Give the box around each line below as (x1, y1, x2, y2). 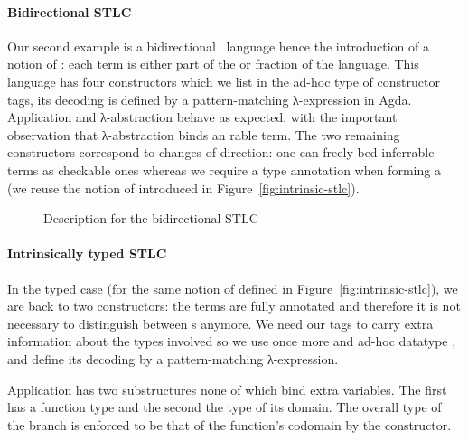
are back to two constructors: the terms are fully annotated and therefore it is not (7, 296, 461, 315)
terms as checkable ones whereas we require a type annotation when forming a (7, 160, 441, 179)
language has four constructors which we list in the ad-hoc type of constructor (7, 71, 440, 90)
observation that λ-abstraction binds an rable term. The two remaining (7, 125, 400, 144)
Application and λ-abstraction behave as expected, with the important (7, 108, 398, 126)
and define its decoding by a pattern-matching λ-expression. (7, 349, 339, 368)
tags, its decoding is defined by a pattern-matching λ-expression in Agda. (7, 89, 412, 108)
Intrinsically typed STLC (7, 244, 167, 263)
